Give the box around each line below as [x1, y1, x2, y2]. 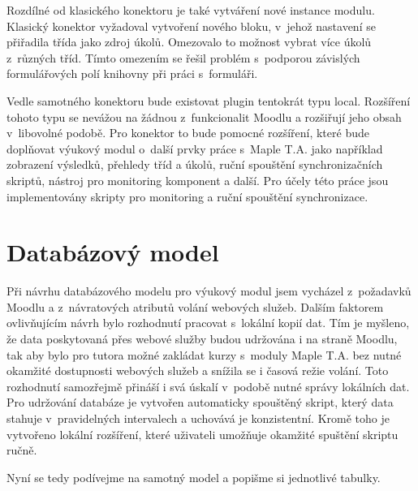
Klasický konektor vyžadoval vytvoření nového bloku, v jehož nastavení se [6, 17, 376, 34]
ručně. [6, 441, 37, 459]
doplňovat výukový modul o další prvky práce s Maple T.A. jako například [6, 140, 383, 157]
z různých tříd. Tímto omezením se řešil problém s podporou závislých [6, 49, 360, 66]
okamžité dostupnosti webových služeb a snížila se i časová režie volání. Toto [6, 362, 389, 379]
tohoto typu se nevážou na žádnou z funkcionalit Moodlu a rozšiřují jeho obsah [6, 108, 402, 125]
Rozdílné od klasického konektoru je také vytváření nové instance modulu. [6, 2, 375, 18]
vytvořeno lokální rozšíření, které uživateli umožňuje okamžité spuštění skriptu [6, 425, 399, 442]
